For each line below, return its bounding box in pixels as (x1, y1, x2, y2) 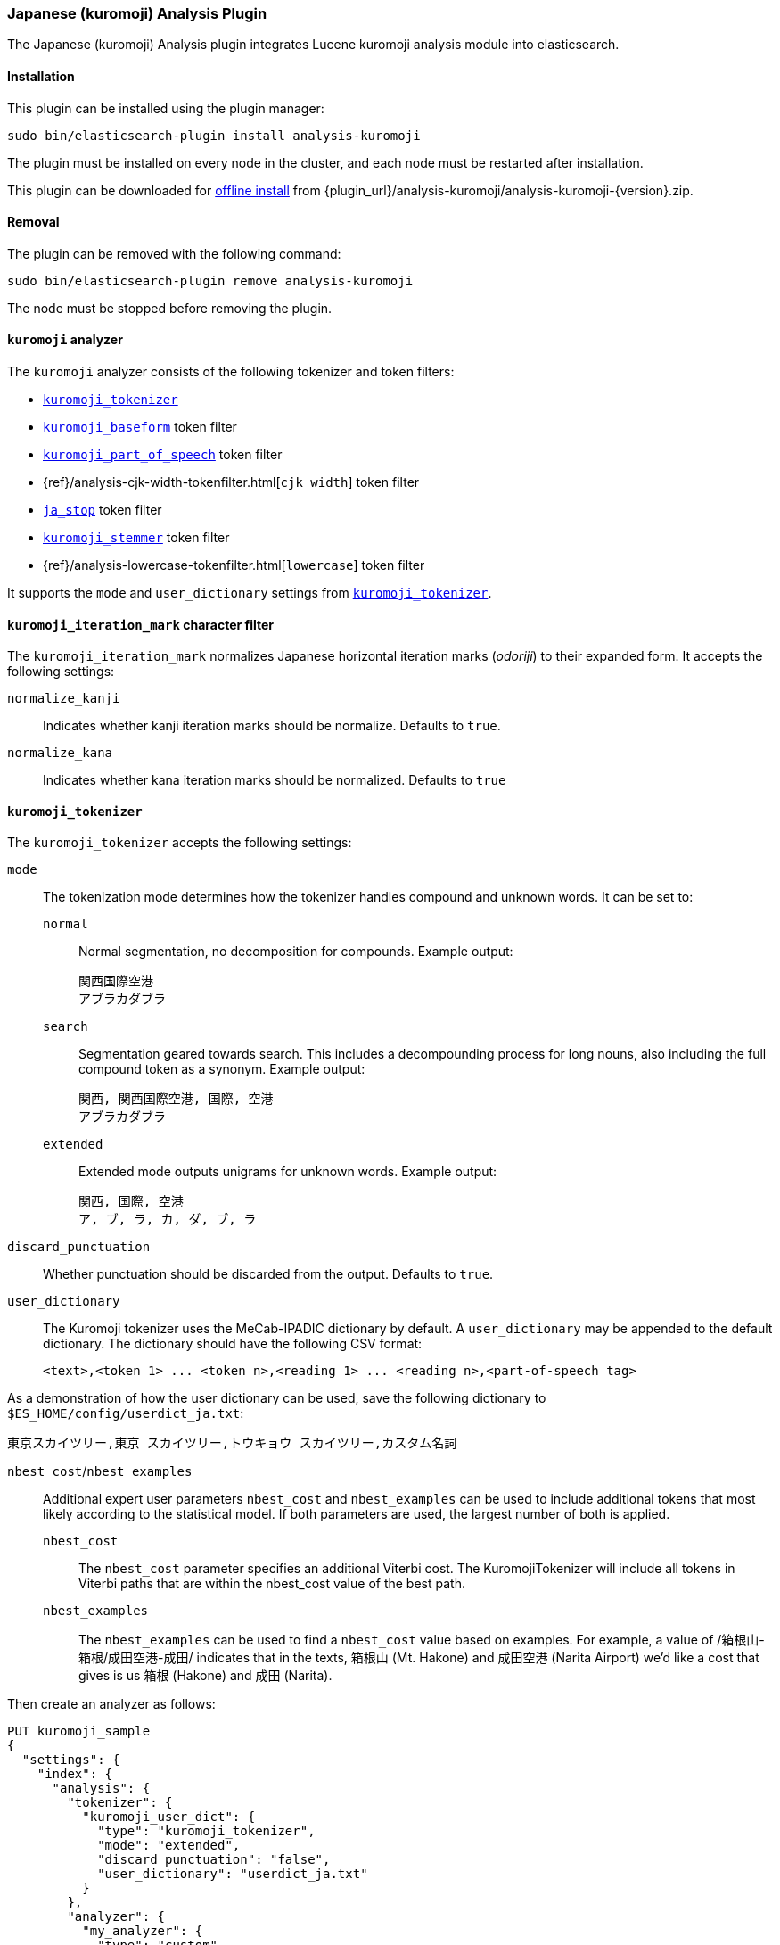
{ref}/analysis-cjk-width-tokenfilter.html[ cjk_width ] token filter (43, 474, 420, 490)
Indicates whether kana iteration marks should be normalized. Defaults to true (43, 772, 506, 788)
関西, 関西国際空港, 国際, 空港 (78, 1092, 274, 1107)
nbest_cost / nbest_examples (7, 1463, 193, 1479)
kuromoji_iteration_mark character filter (7, 616, 275, 632)
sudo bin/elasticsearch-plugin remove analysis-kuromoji (7, 273, 414, 288)
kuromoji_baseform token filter (43, 419, 237, 435)
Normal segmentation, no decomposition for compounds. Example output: (78, 944, 513, 960)
